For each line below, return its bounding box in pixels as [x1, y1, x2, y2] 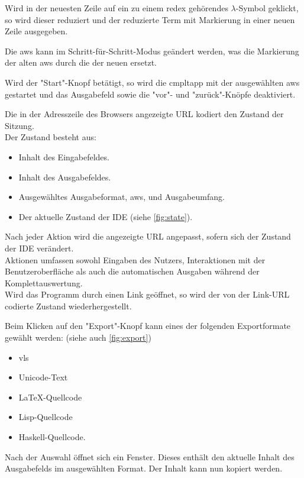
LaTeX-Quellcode [18, 390, 82, 403]
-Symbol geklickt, [235, 2, 299, 14]
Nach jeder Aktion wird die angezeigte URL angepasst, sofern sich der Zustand [5, 230, 291, 243]
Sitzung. [5, 119, 34, 131]
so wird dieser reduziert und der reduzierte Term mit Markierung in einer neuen [5, 13, 295, 25]
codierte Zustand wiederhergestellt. [5, 299, 132, 312]
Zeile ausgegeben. [5, 25, 68, 37]
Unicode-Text [18, 371, 68, 383]
